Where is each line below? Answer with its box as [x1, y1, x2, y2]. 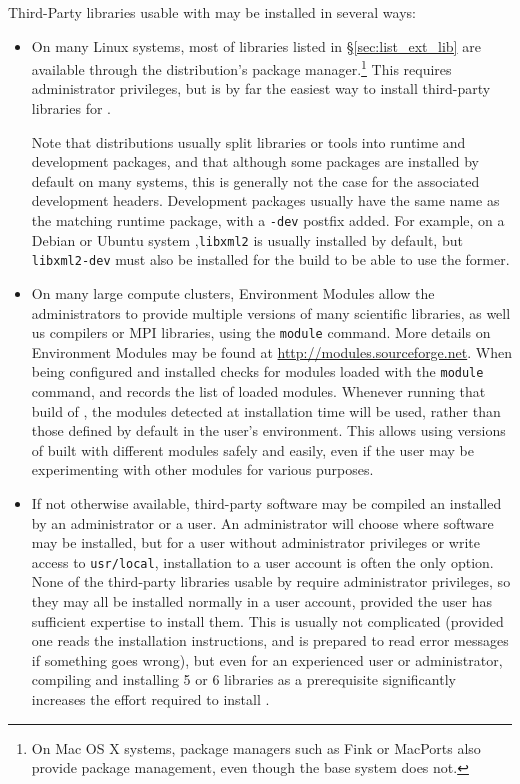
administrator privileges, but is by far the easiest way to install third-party [31, 78, 491, 99]
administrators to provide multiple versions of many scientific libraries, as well [31, 302, 511, 323]
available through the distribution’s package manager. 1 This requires [31, 56, 452, 79]
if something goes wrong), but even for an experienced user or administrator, [31, 649, 503, 670]
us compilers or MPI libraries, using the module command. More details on [31, 322, 491, 343]
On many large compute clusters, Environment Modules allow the [31, 282, 435, 303]
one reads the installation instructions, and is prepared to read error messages [31, 630, 509, 651]
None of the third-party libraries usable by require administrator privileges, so [31, 571, 511, 592]
